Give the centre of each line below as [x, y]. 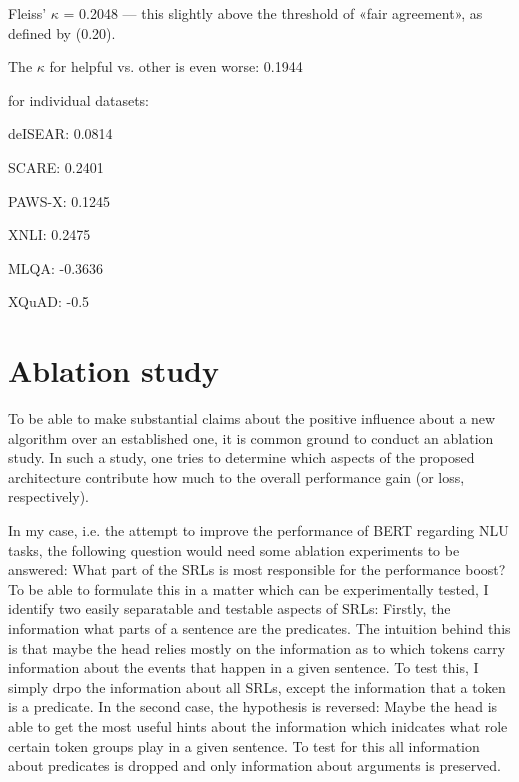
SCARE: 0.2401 [56, 166]
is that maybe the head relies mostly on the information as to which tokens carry [257, 647]
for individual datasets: [79, 99]
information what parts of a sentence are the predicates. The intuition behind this [259, 628]
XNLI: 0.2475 [49, 234]
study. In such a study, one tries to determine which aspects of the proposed [241, 457]
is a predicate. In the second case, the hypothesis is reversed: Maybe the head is [253, 706]
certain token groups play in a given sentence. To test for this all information [244, 745]
